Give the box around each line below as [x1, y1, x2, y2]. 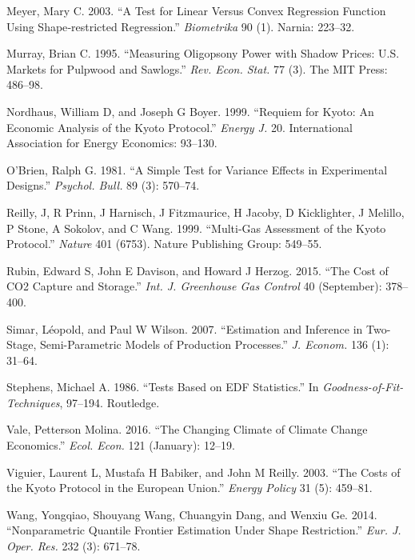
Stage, [6, 336, 37, 353]
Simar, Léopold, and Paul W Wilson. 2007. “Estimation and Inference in [6, 320, 363, 337]
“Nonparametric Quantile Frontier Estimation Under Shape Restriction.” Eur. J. [6, 522, 401, 538]
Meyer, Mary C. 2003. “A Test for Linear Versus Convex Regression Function [6, 2, 386, 18]
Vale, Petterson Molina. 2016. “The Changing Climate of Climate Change [6, 421, 368, 438]
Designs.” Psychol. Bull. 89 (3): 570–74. [6, 177, 200, 194]
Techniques [6, 394, 60, 410]
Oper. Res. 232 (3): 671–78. [6, 538, 141, 554]
